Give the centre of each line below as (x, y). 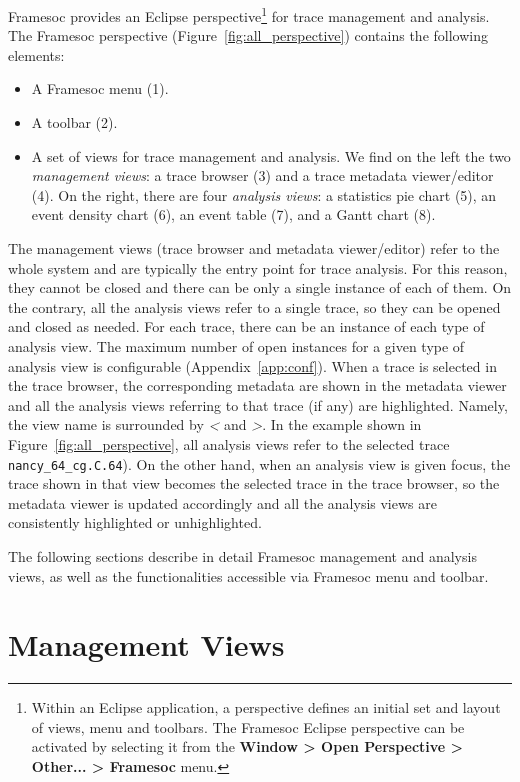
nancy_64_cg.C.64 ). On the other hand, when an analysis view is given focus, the (259, 463)
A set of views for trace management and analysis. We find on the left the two (271, 155)
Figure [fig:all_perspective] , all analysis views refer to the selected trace (229, 443)
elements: (36, 54)
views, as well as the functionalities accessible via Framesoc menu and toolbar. (248, 575)
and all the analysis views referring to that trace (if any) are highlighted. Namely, (258, 404)
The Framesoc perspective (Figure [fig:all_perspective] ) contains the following (248, 35)
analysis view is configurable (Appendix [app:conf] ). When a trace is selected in (252, 365)
